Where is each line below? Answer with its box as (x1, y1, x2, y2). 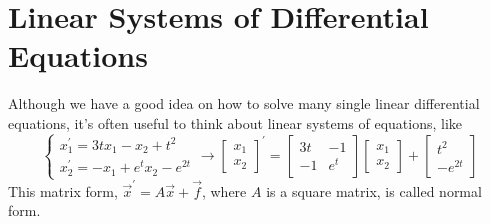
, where (201, 180, 247, 201)
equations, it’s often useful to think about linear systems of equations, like (8, 112, 463, 133)
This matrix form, (8, 180, 118, 201)
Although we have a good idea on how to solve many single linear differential (8, 93, 480, 114)
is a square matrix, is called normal (266, 180, 482, 201)
